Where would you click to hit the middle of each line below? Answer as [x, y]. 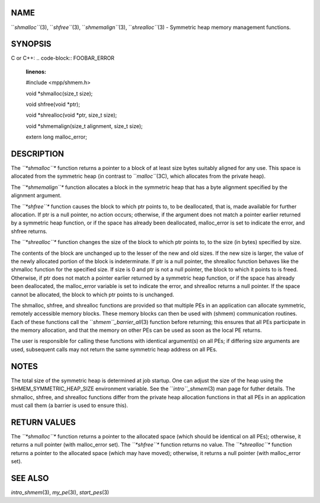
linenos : [36, 72]
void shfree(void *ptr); [53, 104]
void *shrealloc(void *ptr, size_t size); [71, 115]
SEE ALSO [30, 478]
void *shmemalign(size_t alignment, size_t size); [84, 126]
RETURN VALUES [44, 422]
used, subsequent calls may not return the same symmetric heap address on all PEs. [114, 349]
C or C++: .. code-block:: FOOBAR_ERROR [63, 58]
